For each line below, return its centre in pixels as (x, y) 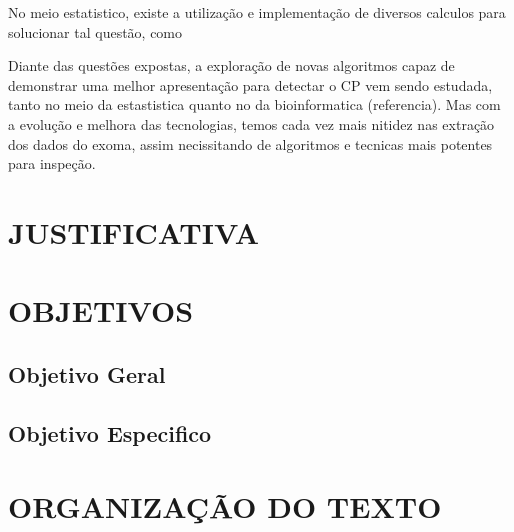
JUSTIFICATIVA (133, 231)
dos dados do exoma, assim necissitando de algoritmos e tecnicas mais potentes (250, 143)
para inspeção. (52, 163)
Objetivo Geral (87, 373)
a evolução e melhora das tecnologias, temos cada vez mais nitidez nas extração (251, 123)
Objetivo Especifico (110, 432)
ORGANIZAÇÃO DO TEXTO (225, 506)
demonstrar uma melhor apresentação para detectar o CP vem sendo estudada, (250, 84)
